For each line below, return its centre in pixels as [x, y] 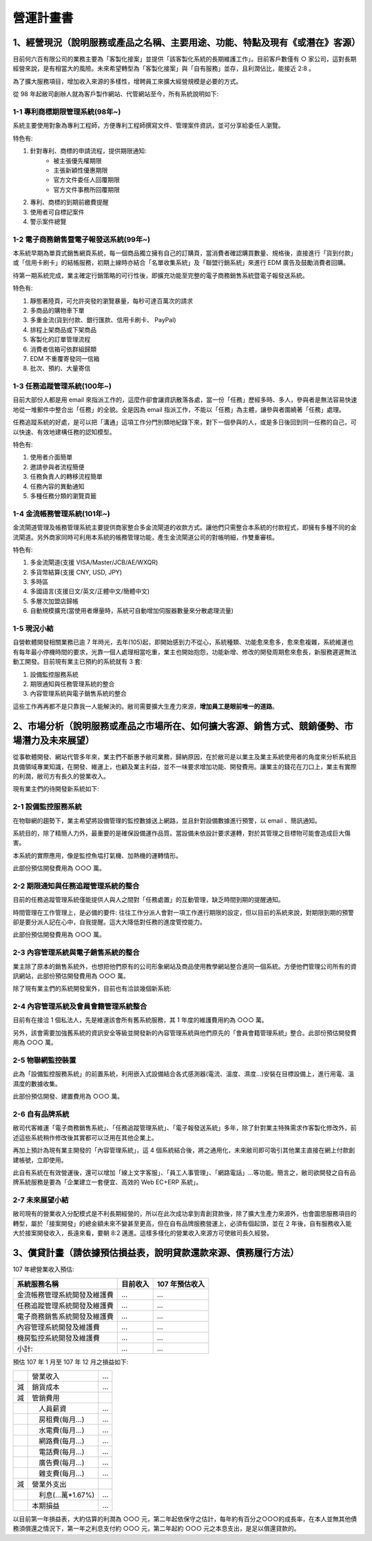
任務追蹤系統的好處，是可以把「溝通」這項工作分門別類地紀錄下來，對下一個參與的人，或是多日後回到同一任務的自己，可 [185, 422]
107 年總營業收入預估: [44, 1269]
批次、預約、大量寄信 [60, 369]
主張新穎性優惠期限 [81, 170]
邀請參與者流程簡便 [57, 467]
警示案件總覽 [48, 222]
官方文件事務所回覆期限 [86, 189]
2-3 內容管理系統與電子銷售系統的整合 [76, 952]
